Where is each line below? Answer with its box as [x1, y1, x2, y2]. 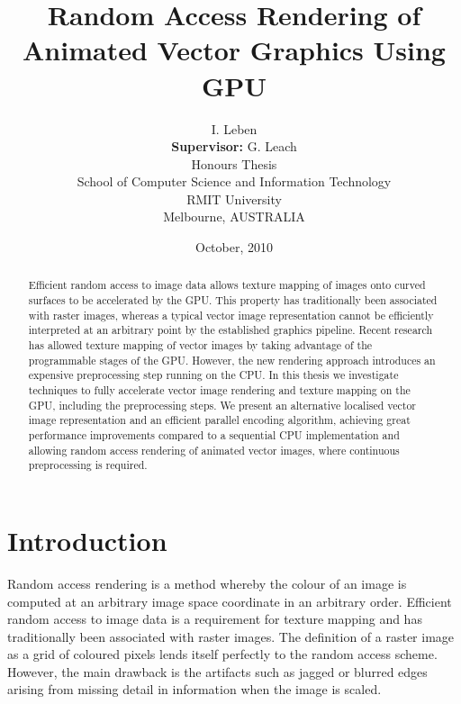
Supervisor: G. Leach [171, 137, 297, 156]
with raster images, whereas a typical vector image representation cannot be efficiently [28, 307, 434, 322]
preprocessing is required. [28, 457, 148, 473]
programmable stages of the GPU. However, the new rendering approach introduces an [28, 352, 436, 367]
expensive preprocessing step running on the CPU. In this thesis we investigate [28, 367, 399, 383]
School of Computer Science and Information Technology [77, 172, 392, 191]
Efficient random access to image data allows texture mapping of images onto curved [28, 277, 426, 293]
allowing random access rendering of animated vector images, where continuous [28, 442, 400, 457]
